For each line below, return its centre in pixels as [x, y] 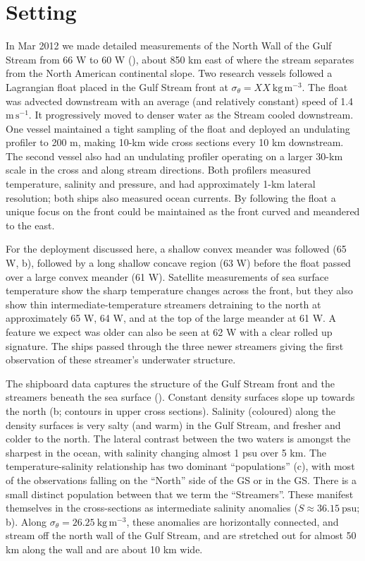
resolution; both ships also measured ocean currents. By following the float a [171, 197]
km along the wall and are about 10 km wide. [104, 549]
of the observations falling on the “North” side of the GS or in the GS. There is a [181, 479]
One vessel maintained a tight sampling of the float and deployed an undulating [178, 128]
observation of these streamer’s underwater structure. [121, 360]
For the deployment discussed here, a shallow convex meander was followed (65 [176, 249]
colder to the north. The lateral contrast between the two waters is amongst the [178, 439]
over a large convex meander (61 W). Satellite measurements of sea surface [167, 276]
